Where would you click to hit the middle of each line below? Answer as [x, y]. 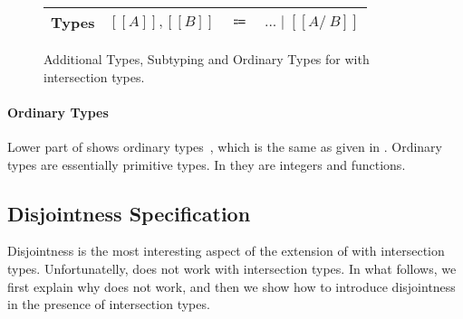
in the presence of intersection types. [109, 304]
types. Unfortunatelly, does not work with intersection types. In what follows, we [232, 268]
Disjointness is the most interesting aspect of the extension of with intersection [226, 251]
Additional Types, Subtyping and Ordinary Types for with [207, 59]
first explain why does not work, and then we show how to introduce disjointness [231, 286]
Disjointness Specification [129, 213]
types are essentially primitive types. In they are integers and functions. [207, 164]
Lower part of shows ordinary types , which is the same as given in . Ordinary [225, 146]
